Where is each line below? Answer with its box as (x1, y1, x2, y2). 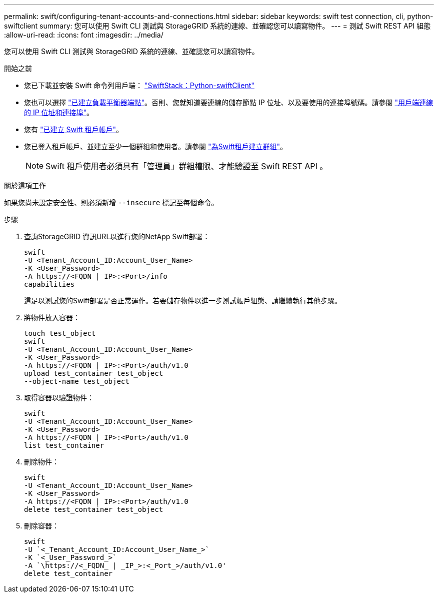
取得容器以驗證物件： (24, 393, 94, 402)
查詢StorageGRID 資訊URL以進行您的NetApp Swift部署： (24, 232, 210, 241)
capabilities (24, 280, 75, 288)
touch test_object (24, 329, 96, 337)
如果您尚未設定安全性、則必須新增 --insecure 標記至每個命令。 (4, 198, 218, 207)
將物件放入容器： (24, 313, 80, 322)
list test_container (24, 441, 104, 449)
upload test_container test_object (24, 369, 163, 377)
